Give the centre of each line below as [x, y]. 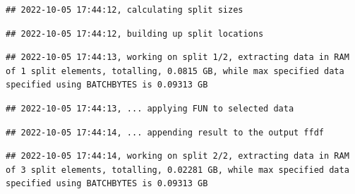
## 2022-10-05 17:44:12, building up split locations [135, 34]
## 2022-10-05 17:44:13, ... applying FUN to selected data [150, 108]
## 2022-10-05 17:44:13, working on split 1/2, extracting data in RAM [177, 57]
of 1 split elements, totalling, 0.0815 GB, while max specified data [175, 71]
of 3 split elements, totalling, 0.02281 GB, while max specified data [177, 170]
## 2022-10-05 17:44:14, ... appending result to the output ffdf [165, 132]
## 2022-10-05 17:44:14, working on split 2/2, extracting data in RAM [177, 156]
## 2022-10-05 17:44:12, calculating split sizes [125, 10]
